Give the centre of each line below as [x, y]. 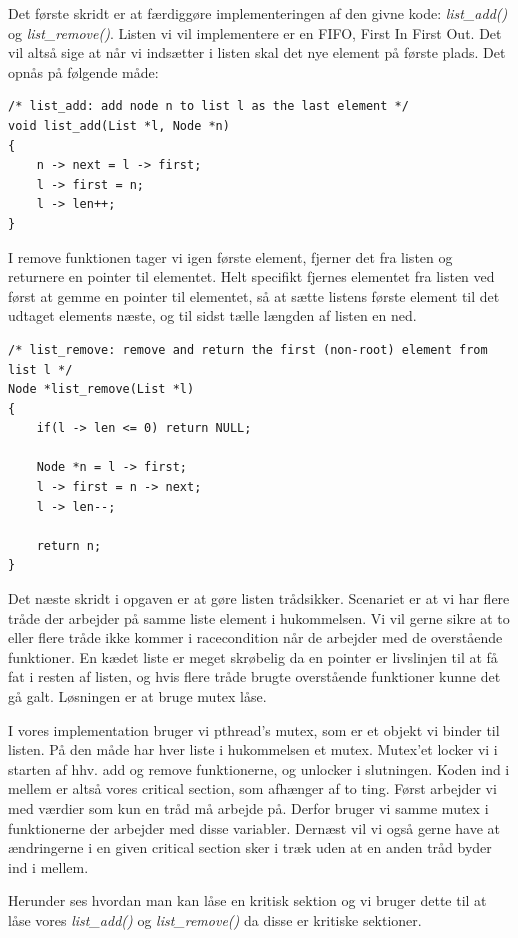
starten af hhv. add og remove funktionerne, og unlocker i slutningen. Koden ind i [259, 768]
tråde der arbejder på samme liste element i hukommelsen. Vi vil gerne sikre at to [259, 617]
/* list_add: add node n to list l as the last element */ [208, 106]
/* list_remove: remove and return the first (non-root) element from [248, 349]
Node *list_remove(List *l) [101, 389]
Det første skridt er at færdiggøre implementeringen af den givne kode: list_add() [258, 13]
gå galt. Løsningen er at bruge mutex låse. [137, 696]
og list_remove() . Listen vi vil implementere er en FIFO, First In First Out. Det [255, 32]
